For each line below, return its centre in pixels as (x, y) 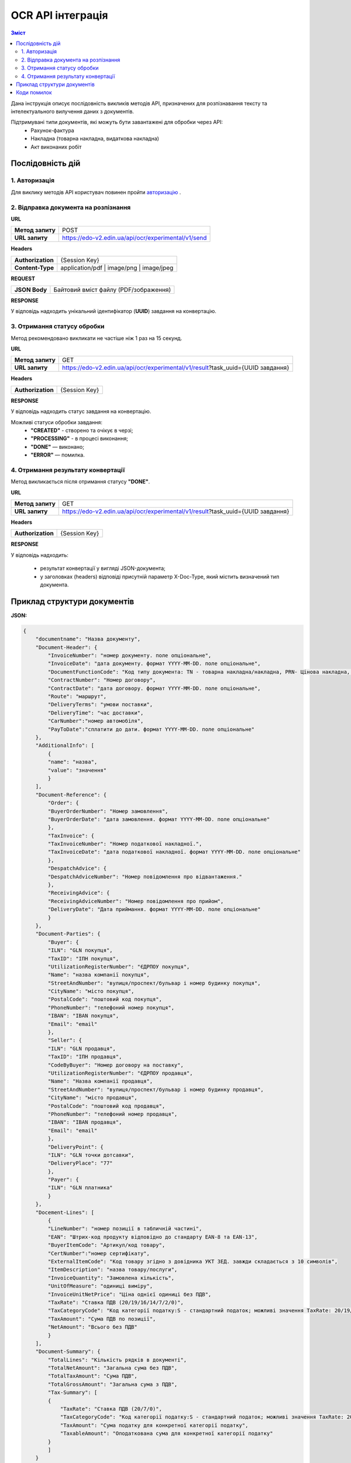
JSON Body (31, 290)
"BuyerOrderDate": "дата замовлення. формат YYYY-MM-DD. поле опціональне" (159, 819)
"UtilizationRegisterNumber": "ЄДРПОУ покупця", (119, 966)
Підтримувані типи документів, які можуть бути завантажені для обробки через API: (117, 122)
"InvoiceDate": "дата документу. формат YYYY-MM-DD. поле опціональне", (154, 664)
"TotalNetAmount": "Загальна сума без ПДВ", (113, 1368)
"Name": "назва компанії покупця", (99, 975)
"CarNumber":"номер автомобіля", (96, 721)
